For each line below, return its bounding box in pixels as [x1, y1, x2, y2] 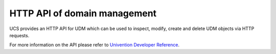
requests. [9, 32, 30, 38]
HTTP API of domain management [9, 8, 157, 19]
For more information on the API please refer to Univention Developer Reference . [9, 42, 180, 48]
